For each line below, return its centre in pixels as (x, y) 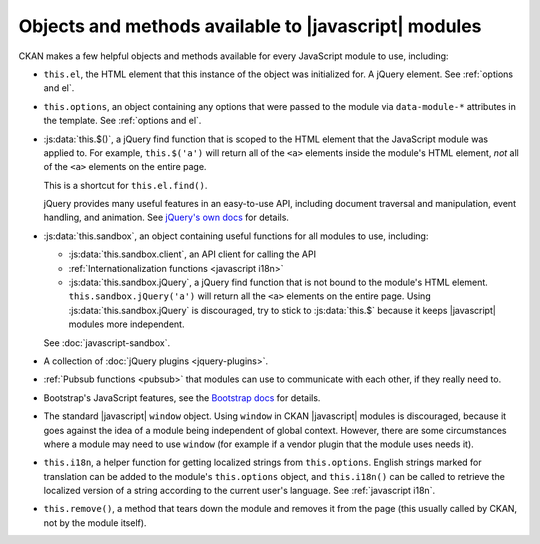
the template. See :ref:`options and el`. (122, 121)
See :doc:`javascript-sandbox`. (106, 342)
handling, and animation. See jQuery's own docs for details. (166, 217)
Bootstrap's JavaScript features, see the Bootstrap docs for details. (182, 397)
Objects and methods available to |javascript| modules (250, 26)
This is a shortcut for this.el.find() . (125, 185)
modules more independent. (126, 324)
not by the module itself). (95, 522)
